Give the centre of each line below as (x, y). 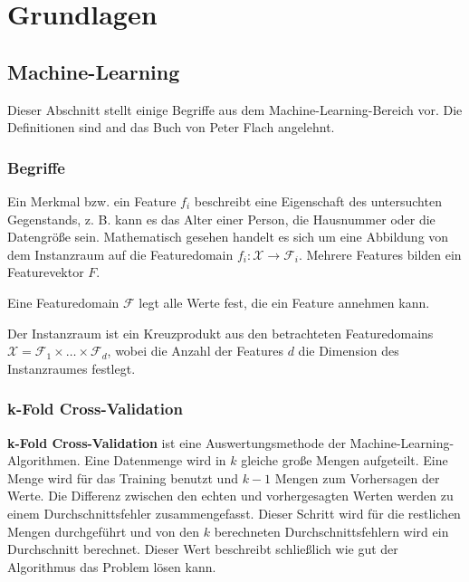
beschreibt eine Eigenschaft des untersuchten (318, 200)
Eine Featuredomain (63, 302)
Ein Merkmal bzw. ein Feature (92, 200)
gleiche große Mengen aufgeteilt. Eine (345, 460)
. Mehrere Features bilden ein (380, 254)
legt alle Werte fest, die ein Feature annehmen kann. (284, 302)
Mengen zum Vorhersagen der (357, 477)
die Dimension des (349, 351)
